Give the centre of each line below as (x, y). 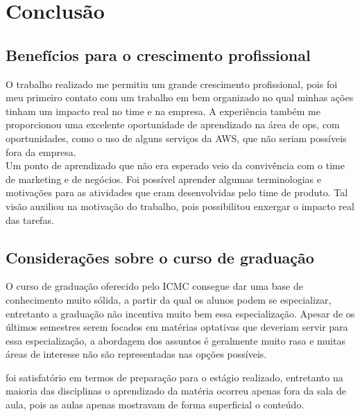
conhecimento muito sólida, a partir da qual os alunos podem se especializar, (169, 299)
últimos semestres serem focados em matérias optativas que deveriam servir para (177, 327)
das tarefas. (30, 219)
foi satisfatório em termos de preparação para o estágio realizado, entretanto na (174, 377)
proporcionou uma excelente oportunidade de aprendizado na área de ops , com (173, 124)
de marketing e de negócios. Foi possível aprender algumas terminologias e (163, 179)
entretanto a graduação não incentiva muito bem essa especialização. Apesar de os (180, 313)
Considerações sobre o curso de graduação (160, 257)
